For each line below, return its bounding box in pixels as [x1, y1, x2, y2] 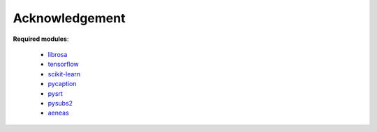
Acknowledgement [13, 10, 126, 26]
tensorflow [47, 60, 80, 69]
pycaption [47, 80, 77, 88]
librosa [47, 50, 68, 58]
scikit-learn [47, 69, 80, 78]
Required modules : [13, 35, 69, 43]
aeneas [47, 108, 69, 117]
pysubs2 [47, 99, 73, 107]
